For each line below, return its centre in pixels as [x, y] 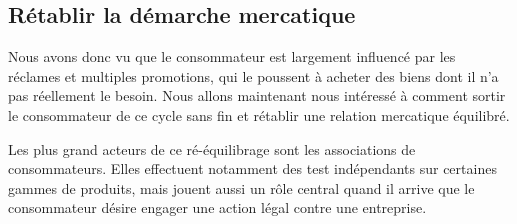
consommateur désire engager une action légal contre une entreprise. [217, 207]
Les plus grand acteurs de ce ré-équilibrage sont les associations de [212, 148]
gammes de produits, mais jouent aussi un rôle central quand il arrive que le [241, 187]
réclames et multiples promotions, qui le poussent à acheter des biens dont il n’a [253, 75]
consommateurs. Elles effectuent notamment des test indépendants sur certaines [252, 168]
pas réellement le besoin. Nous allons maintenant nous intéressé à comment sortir [257, 95]
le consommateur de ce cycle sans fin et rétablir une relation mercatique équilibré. [259, 114]
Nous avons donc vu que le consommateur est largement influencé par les [232, 56]
